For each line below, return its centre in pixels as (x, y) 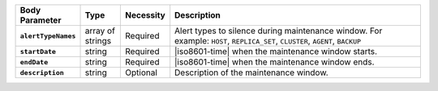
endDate (34, 62)
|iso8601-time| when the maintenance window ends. (275, 62)
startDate (38, 51)
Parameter (41, 20)
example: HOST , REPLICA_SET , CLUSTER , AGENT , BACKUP (268, 41)
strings (98, 41)
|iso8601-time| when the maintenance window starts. (276, 51)
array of (100, 31)
